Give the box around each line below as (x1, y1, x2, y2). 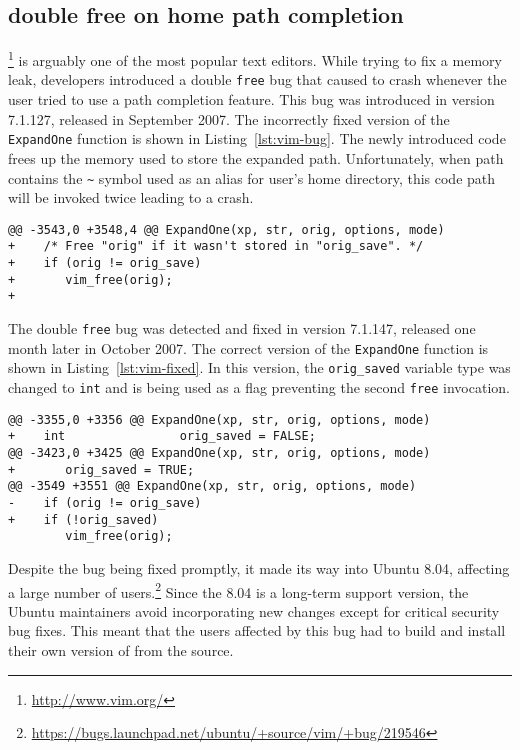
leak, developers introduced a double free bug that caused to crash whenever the (8, 69, 507, 90)
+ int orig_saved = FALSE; (8, 429, 316, 444)
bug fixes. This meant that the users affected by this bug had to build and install (8, 620, 506, 641)
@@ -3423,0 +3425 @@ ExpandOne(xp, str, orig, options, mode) (8, 446, 431, 461)
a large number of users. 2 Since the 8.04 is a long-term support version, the (8, 578, 469, 602)
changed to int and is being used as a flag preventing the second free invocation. (8, 377, 510, 398)
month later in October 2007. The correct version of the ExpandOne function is (8, 337, 489, 358)
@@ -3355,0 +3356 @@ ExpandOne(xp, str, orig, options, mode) (8, 412, 431, 427)
